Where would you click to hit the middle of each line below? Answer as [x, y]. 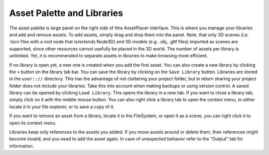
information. [22, 146]
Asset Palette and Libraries [66, 13]
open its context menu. [33, 123]
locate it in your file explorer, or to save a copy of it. [62, 107]
